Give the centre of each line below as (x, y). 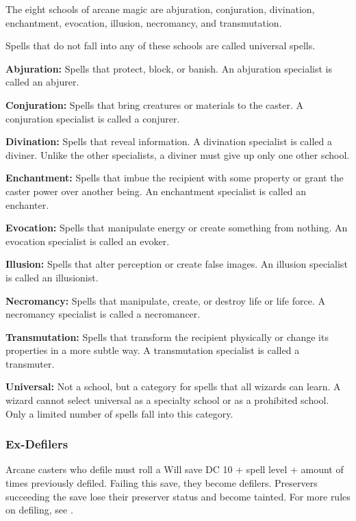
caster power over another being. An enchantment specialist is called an (156, 191)
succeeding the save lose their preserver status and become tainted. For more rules (178, 496)
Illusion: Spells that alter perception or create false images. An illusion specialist (177, 264)
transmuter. (30, 363)
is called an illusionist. (52, 277)
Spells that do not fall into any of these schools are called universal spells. (161, 46)
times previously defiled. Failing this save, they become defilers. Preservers (162, 483)
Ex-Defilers (37, 444)
